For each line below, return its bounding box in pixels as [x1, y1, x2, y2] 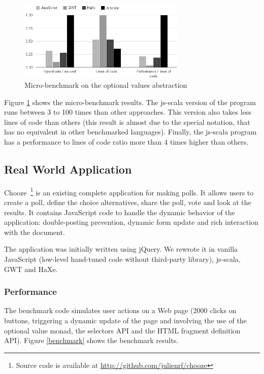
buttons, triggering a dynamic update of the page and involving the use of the [4, 315, 247, 326]
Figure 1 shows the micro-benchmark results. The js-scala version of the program [4, 96, 256, 107]
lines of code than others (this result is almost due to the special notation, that [4, 116, 250, 127]
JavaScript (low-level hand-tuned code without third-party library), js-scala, [4, 254, 241, 264]
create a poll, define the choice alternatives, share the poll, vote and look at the [4, 197, 251, 208]
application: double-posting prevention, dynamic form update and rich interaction [4, 217, 258, 227]
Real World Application [4, 161, 132, 177]
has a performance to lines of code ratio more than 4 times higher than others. [4, 137, 249, 147]
